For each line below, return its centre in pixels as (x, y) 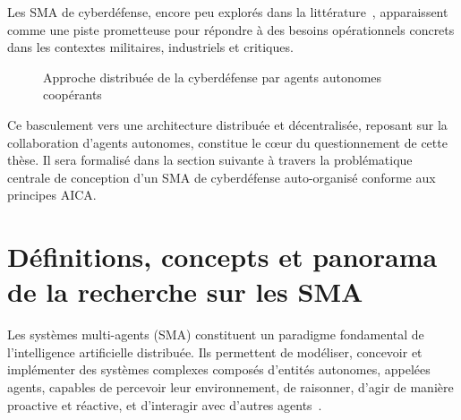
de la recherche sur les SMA (185, 291)
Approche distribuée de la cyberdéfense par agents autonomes (213, 77)
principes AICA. (52, 195)
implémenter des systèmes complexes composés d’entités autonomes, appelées (219, 369)
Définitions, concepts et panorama (222, 257)
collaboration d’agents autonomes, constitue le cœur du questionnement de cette (227, 142)
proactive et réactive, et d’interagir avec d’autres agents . (165, 404)
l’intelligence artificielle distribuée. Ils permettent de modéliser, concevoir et (215, 351)
